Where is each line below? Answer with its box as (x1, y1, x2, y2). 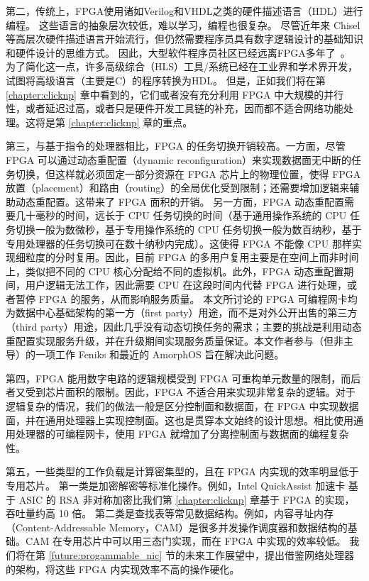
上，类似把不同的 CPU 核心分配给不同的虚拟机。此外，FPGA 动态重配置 (6, 263, 344, 278)
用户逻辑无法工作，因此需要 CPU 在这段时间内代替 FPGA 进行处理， (25, 277, 347, 292)
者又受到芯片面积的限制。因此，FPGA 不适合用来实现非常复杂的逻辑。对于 (6, 384, 356, 399)
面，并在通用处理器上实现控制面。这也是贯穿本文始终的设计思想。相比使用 (6, 412, 353, 427)
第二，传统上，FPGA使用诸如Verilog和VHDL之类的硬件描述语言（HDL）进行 (6, 4, 363, 18)
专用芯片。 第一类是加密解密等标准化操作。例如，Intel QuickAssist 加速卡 (6, 478, 346, 492)
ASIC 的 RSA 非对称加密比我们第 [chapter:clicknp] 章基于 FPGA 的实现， (18, 492, 355, 507)
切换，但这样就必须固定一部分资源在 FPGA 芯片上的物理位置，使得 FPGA (15, 166, 361, 181)
